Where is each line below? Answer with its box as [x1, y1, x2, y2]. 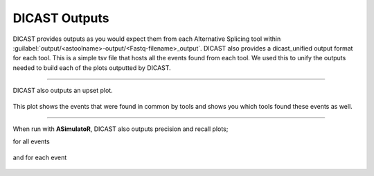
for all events [12, 137, 50, 146]
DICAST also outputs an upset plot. [12, 87, 114, 95]
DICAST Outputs [12, 10, 110, 26]
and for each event [12, 153, 67, 161]
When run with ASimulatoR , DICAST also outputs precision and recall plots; [12, 125, 229, 133]
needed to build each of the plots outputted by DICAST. [12, 63, 171, 72]
